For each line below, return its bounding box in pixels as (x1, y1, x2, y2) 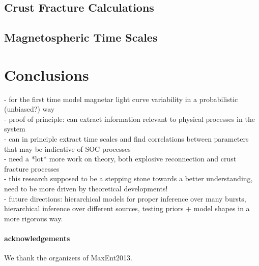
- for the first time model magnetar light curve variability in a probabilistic (4, 93, 238, 104)
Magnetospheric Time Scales (4, 29, 158, 45)
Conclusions (4, 64, 89, 85)
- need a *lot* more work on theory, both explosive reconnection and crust (4, 153, 237, 164)
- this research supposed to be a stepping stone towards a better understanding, (4, 173, 253, 184)
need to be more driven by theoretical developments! (4, 183, 168, 194)
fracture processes (4, 163, 60, 174)
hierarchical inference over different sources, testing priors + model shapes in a (4, 203, 250, 214)
